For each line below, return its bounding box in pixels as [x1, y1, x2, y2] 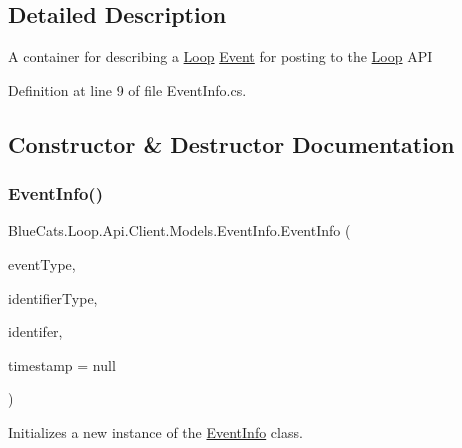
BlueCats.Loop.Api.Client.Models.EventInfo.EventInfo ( [8, 220, 351, 241]
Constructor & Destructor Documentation [8, 128, 455, 159]
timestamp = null [8, 354, 116, 375]
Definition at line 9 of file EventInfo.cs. [8, 79, 247, 100]
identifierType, [8, 287, 98, 308]
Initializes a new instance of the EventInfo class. [8, 421, 303, 442]
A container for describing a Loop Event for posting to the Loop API [8, 46, 433, 67]
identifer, [8, 321, 63, 342]
